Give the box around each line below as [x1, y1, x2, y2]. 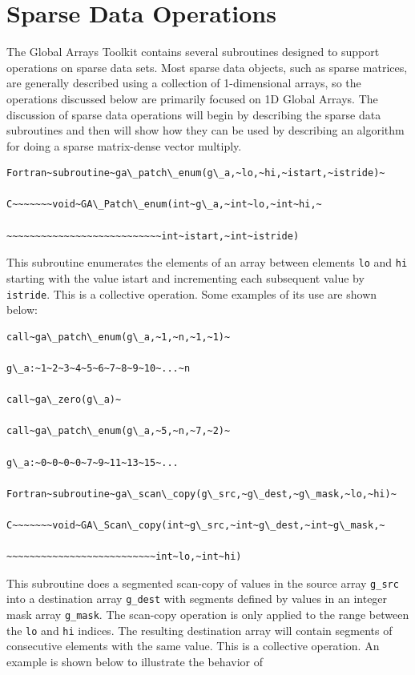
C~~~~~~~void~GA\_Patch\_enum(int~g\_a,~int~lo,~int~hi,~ [6, 199, 322, 211]
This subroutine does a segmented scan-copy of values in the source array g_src [6, 574, 399, 591]
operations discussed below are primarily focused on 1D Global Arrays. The [6, 90, 378, 106]
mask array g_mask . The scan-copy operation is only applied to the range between [6, 605, 409, 622]
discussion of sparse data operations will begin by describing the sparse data [6, 106, 381, 123]
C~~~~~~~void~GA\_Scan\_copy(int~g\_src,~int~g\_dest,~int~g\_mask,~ [6, 519, 385, 531]
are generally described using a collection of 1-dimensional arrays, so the [6, 74, 361, 91]
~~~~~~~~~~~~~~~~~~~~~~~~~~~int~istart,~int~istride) [6, 230, 300, 242]
